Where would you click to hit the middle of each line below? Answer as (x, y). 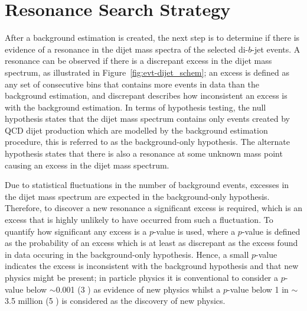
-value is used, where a (194, 231)
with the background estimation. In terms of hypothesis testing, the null (135, 107)
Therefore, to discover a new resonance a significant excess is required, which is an (153, 208)
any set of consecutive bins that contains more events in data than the (132, 84)
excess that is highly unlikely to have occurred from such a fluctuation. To (139, 220)
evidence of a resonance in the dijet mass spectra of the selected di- (127, 49)
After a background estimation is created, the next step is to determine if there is (152, 38)
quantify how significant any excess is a (76, 231)
